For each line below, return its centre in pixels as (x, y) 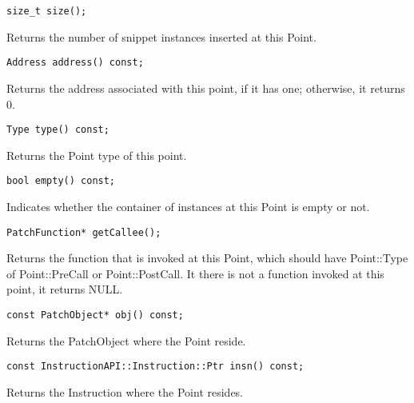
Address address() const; (75, 63)
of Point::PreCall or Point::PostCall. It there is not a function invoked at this (195, 273)
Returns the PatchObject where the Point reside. (126, 340)
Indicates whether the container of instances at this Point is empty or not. (188, 206)
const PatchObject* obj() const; (95, 315)
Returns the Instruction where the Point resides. (125, 391)
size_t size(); (47, 11)
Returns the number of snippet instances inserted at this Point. (161, 36)
